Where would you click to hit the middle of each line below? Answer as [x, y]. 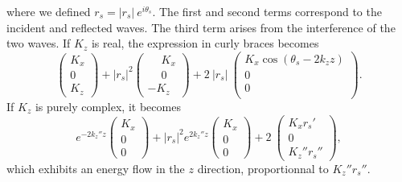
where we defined [49, 11]
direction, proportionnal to [263, 168]
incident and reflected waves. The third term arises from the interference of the [201, 27]
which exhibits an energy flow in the [96, 168]
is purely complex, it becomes [108, 106]
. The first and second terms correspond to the [267, 11]
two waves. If [39, 43]
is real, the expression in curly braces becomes [205, 43]
